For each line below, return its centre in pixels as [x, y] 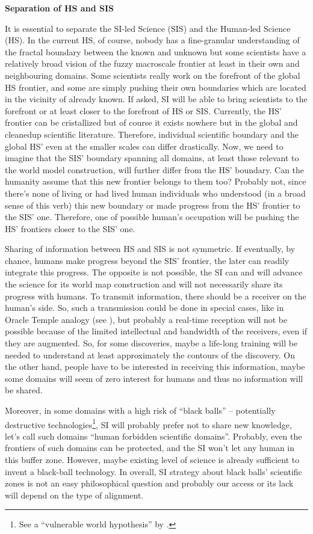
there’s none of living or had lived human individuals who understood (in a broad [155, 193]
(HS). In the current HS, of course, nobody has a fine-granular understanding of [152, 40]
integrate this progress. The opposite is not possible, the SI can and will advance [154, 272]
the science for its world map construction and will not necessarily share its [144, 284]
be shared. [24, 390]
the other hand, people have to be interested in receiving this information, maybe [155, 367]
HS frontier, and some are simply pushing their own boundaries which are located [156, 87]
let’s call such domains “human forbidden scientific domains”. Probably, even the [153, 436]
